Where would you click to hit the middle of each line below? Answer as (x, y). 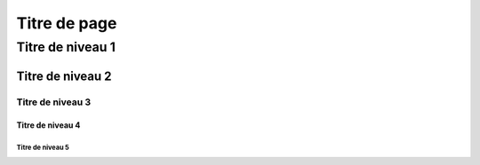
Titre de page (67, 23)
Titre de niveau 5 (43, 148)
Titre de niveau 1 (66, 47)
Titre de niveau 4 (48, 125)
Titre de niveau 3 (54, 102)
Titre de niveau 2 (64, 76)
